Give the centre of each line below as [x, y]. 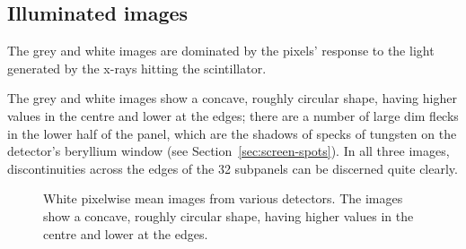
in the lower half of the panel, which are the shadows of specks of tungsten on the [232, 133]
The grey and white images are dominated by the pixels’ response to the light [221, 51]
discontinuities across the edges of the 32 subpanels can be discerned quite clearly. [233, 168]
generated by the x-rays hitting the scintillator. [137, 68]
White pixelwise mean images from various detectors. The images [223, 198]
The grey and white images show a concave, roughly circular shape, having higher [232, 98]
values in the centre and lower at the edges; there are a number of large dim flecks [233, 115]
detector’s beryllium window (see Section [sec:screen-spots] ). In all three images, [229, 151]
